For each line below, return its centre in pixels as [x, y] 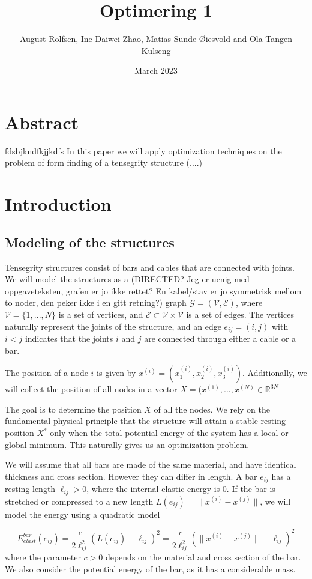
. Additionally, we [275, 373]
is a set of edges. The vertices [240, 314]
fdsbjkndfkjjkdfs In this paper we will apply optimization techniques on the [143, 150]
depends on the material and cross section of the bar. [203, 557]
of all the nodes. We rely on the [212, 409]
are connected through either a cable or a [220, 338]
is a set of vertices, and [101, 314]
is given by [116, 373]
